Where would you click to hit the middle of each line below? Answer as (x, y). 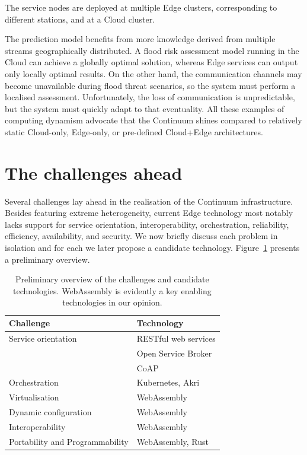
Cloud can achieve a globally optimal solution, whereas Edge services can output (151, 62)
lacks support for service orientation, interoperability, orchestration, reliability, (147, 224)
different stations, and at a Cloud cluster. (80, 19)
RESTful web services (176, 338)
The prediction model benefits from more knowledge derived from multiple (140, 39)
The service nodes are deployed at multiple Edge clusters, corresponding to (141, 7)
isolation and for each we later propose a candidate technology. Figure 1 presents (152, 248)
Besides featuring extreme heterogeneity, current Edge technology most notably (149, 213)
